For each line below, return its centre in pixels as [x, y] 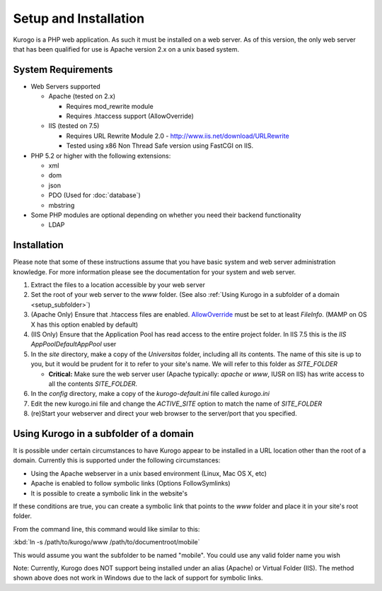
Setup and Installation [79, 18]
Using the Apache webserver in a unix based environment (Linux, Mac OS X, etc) [149, 473]
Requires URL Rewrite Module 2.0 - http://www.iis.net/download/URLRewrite [178, 136]
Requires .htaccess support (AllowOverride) [130, 116]
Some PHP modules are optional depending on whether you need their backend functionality [166, 215]
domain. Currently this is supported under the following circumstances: [117, 460]
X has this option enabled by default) [85, 324]
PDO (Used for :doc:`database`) [94, 195]
